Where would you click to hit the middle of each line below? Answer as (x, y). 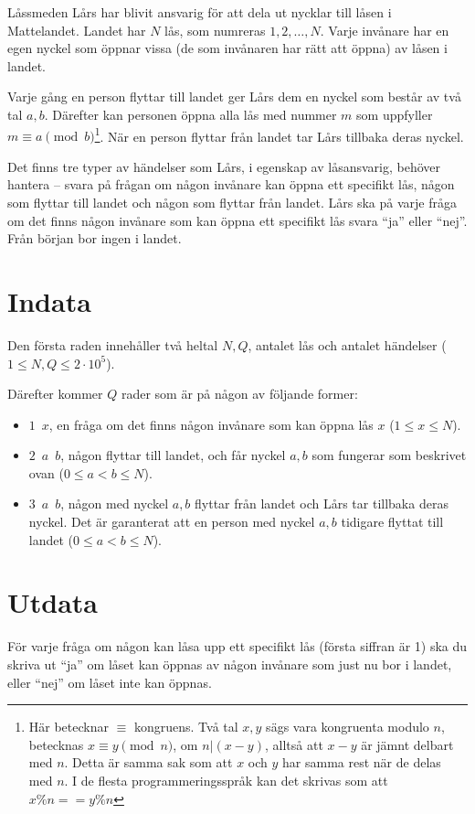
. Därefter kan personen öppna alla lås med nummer (190, 114)
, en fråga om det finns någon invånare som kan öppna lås (211, 424)
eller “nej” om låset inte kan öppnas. (110, 682)
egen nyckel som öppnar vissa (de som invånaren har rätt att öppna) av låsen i (227, 48)
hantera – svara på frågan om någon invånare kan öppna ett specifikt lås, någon (231, 184)
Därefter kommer (55, 394)
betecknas (56, 744)
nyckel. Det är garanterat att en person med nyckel (172, 522)
